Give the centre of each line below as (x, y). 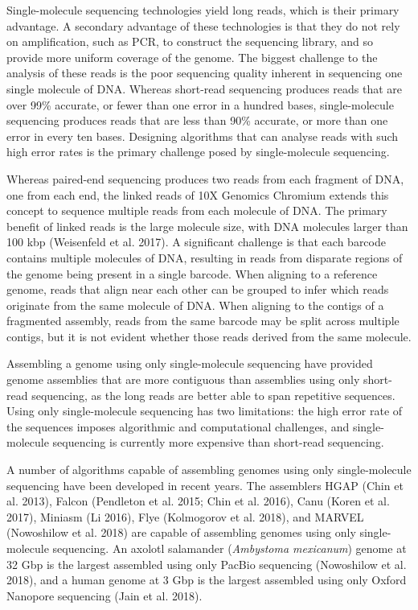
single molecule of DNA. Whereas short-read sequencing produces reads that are (205, 88)
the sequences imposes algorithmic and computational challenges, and (178, 426)
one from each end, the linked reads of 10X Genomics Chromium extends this (198, 194)
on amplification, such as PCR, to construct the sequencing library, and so (190, 41)
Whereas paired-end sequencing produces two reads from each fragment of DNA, (205, 178)
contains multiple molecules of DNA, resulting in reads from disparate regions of (205, 257)
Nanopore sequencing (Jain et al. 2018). (104, 595)
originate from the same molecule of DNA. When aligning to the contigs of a (195, 305)
